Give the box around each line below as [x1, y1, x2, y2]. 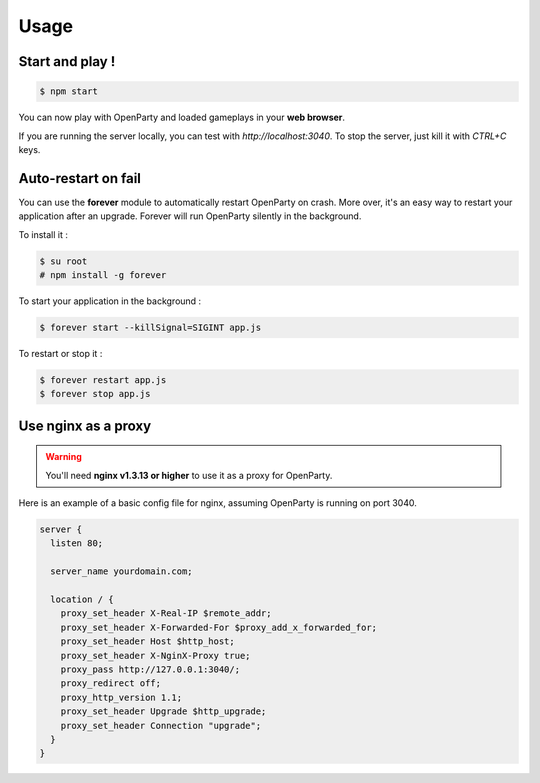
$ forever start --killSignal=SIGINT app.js [39, 321, 262, 333]
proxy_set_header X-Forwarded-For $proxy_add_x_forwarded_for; [60, 621, 378, 633]
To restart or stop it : [18, 347, 103, 359]
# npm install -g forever [39, 269, 167, 280]
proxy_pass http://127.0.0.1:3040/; [60, 663, 240, 675]
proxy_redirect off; [60, 678, 162, 689]
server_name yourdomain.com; [50, 566, 194, 577]
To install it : [18, 228, 69, 240]
